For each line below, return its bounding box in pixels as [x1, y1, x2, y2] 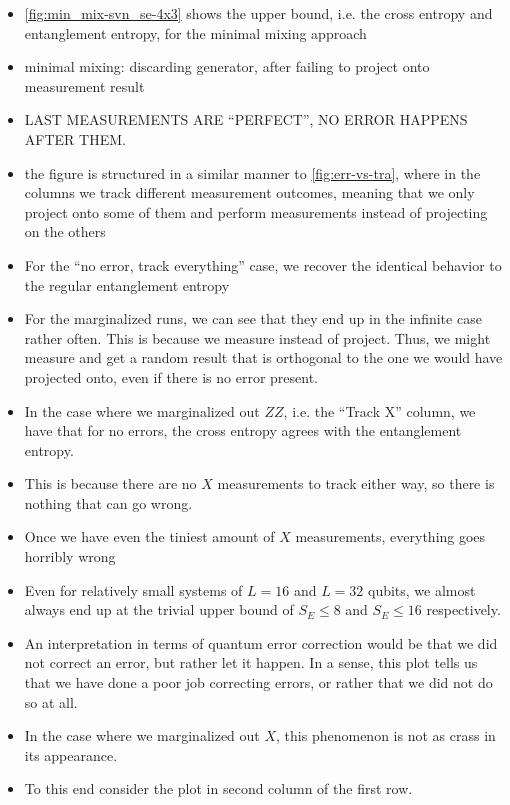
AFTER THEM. [24, 128, 126, 149]
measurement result [24, 75, 145, 96]
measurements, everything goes [295, 526, 486, 547]
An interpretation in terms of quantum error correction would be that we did [24, 632, 498, 653]
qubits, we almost [368, 579, 476, 600]
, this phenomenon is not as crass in [276, 725, 496, 746]
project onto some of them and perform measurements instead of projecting [24, 201, 488, 222]
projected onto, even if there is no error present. [24, 366, 319, 387]
